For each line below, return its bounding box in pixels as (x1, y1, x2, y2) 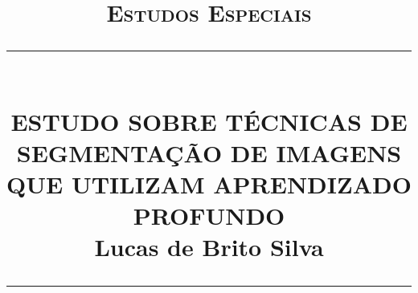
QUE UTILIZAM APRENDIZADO (6, 167, 412, 200)
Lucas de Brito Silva (94, 230, 324, 263)
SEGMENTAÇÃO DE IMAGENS (16, 136, 402, 169)
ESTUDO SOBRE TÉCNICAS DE (10, 104, 408, 137)
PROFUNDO (133, 199, 285, 232)
